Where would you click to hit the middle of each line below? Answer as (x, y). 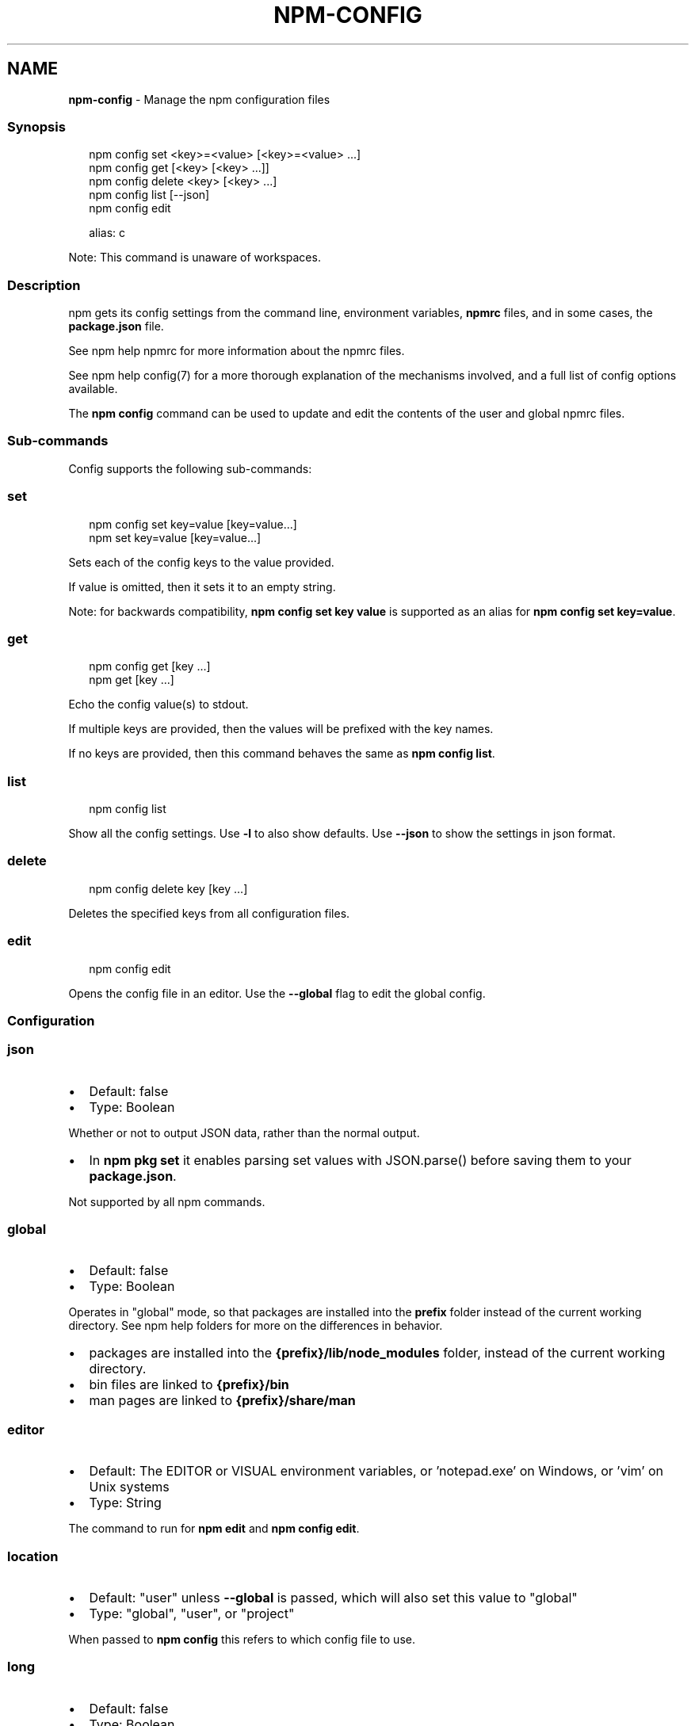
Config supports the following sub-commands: (190, 468)
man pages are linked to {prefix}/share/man (222, 1401)
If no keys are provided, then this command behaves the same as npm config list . (282, 754)
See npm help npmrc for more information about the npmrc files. (237, 351)
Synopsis (36, 126)
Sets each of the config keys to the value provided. (201, 562)
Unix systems (129, 1487)
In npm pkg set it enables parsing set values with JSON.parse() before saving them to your (360, 1160)
